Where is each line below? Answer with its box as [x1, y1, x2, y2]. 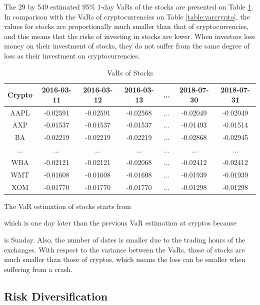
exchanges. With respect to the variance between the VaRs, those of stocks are [4, 244, 245, 254]
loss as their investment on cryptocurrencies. [4, 50, 140, 60]
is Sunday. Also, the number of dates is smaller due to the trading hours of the [4, 234, 245, 244]
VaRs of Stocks [106, 67, 153, 77]
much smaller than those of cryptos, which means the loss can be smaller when [4, 254, 245, 264]
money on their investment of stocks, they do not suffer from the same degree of [4, 40, 249, 51]
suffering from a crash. [4, 263, 73, 274]
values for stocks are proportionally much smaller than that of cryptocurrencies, [4, 21, 249, 31]
